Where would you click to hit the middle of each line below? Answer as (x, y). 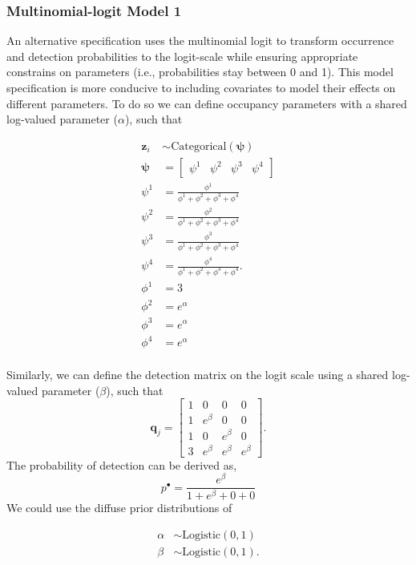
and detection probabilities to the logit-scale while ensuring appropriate (182, 56)
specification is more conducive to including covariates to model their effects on (201, 87)
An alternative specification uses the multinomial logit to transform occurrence (200, 40)
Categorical (199, 146)
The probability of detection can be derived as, (122, 464)
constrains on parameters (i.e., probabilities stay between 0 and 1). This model (200, 72)
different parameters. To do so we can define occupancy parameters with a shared (207, 103)
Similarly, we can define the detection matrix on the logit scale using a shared (198, 375)
